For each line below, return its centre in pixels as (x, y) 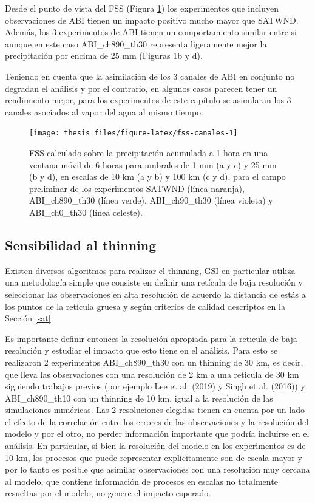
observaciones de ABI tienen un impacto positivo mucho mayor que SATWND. (152, 20)
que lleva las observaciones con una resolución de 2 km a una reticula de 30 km (152, 374)
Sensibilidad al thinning (81, 245)
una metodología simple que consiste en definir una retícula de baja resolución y (154, 282)
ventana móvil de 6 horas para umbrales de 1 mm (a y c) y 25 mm (153, 164)
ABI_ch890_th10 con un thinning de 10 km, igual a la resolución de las (139, 398)
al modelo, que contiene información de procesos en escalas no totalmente (141, 481)
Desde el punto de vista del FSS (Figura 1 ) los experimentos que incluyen (142, 8)
